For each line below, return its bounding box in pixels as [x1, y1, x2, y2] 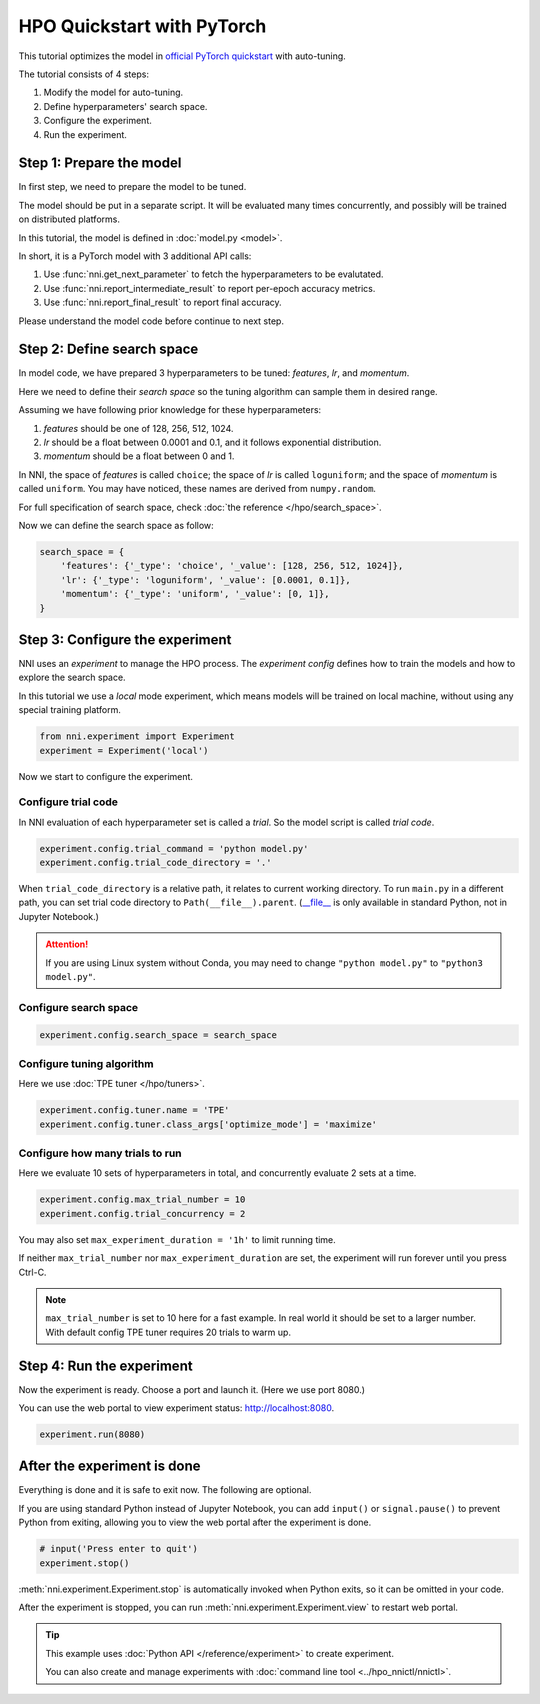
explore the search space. [18, 671, 126, 684]
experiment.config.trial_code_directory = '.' [39, 857, 272, 869]
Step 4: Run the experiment [18, 1357, 194, 1374]
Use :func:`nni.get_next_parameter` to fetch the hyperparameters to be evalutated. [43, 268, 384, 280]
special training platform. [18, 704, 122, 716]
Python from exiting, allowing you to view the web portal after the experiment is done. [18, 1516, 372, 1529]
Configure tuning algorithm [18, 1056, 154, 1070]
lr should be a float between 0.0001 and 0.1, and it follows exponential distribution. [43, 436, 382, 448]
